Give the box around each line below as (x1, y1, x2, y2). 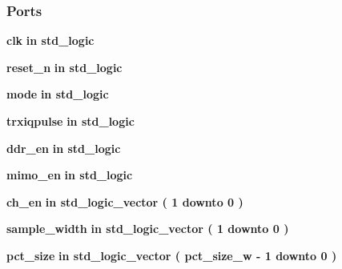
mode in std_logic (6, 86, 109, 102)
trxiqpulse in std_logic (6, 113, 135, 129)
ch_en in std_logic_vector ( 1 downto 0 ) (6, 193, 243, 210)
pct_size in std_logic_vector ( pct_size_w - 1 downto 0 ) (6, 247, 337, 263)
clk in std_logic (6, 32, 95, 49)
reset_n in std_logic (6, 58, 123, 75)
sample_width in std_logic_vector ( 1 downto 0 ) (6, 220, 289, 237)
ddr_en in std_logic (6, 139, 121, 156)
